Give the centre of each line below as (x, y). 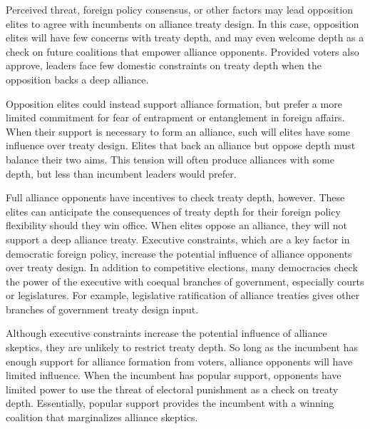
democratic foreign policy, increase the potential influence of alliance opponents (179, 253)
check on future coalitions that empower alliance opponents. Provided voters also (183, 51)
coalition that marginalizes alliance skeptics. (102, 417)
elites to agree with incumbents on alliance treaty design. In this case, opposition (183, 23)
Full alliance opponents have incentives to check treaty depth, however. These (175, 197)
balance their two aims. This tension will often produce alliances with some (170, 159)
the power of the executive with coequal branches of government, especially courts (185, 281)
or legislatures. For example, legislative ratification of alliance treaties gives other (183, 295)
